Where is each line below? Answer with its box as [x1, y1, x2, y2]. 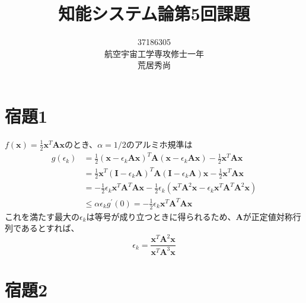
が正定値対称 [243, 210, 293, 222]
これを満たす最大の [5, 210, 79, 222]
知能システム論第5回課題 [58, 1, 250, 25]
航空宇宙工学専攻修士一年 [104, 47, 204, 59]
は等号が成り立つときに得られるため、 [86, 210, 236, 222]
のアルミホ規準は [126, 138, 193, 150]
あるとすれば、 [21, 222, 79, 234]
